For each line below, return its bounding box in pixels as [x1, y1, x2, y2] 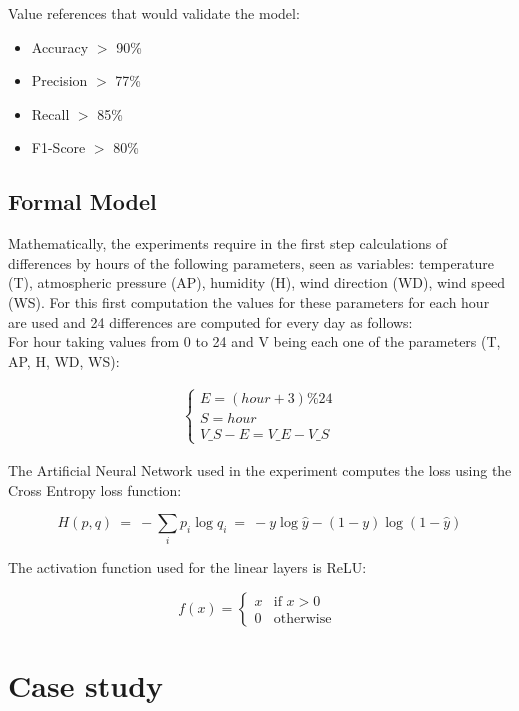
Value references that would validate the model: [8, 3, 300, 23]
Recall [31, 103, 70, 124]
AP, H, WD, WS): [8, 350, 120, 371]
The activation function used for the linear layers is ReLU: [8, 557, 367, 578]
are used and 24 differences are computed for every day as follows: [8, 311, 413, 332]
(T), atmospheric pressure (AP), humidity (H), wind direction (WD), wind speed [8, 272, 506, 293]
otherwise [273, 612, 332, 627]
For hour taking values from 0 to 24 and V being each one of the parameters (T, [8, 331, 501, 352]
